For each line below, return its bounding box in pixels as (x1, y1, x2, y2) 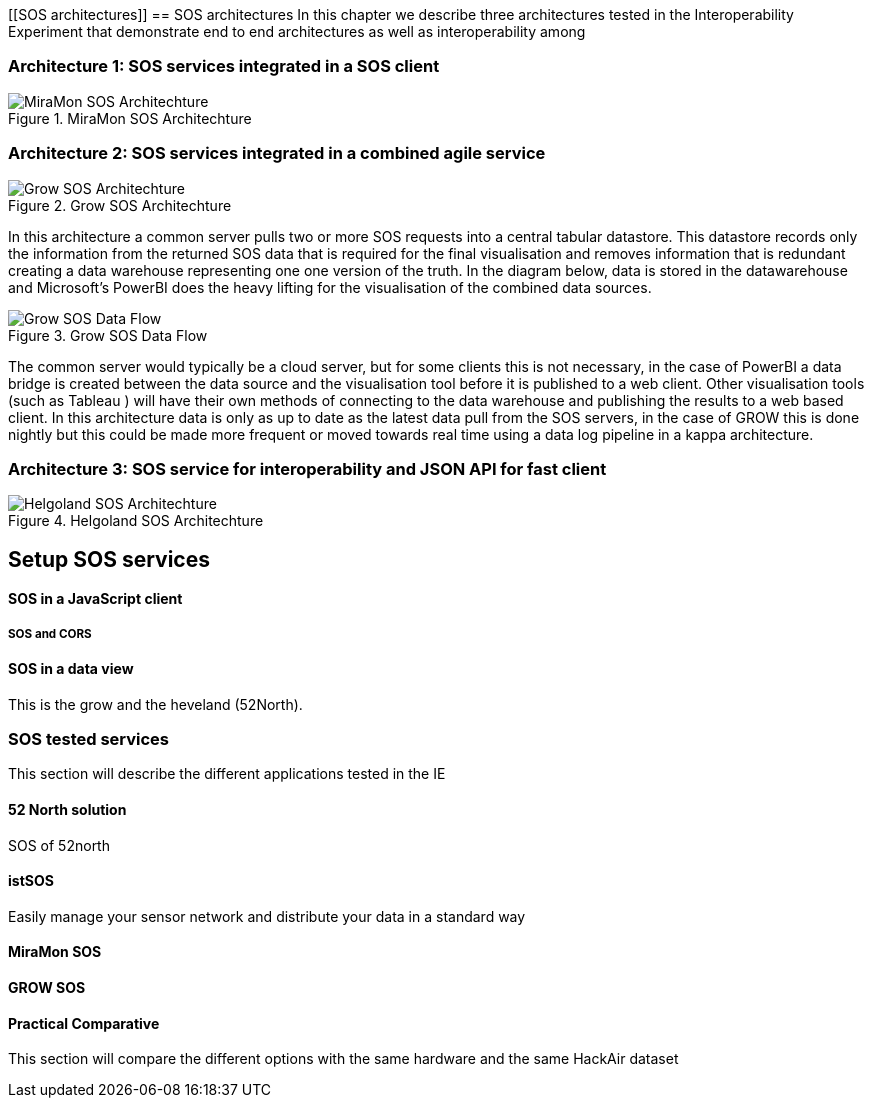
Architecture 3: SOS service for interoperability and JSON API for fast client (8, 458, 607, 479)
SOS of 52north (8, 836, 110, 854)
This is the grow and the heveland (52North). (8, 695, 303, 713)
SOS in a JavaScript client (8, 590, 183, 608)
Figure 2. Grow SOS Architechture (8, 196, 232, 214)
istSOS (8, 872, 54, 890)
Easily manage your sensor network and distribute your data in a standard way (8, 907, 526, 925)
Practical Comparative (8, 1014, 160, 1032)
